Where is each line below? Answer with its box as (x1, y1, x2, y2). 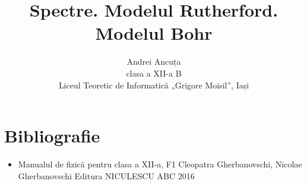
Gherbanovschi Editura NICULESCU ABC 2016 (18, 169, 195, 182)
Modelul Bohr (95, 21, 213, 45)
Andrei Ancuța (126, 55, 181, 68)
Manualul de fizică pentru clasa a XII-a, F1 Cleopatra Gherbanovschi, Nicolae (18, 158, 302, 170)
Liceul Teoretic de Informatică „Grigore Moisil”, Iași (58, 78, 249, 91)
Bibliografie (4, 123, 100, 148)
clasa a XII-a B (126, 66, 182, 79)
